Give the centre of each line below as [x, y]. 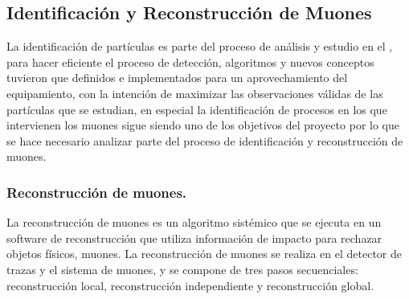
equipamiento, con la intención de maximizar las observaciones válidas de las [195, 93]
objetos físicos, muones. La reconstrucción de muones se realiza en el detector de [204, 254]
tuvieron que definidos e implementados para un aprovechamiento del [177, 78]
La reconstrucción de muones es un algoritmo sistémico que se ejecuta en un [194, 222]
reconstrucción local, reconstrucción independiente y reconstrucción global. [190, 285]
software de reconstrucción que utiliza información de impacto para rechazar [194, 238]
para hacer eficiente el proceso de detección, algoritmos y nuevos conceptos [190, 61]
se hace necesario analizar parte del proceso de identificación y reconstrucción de [205, 140]
